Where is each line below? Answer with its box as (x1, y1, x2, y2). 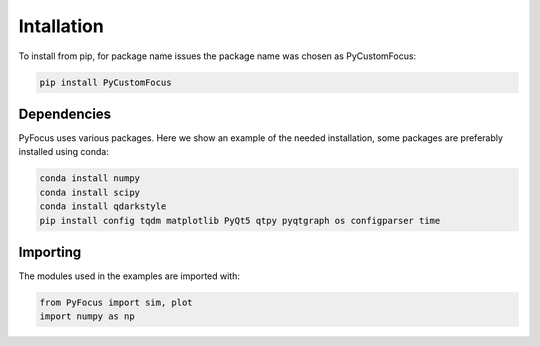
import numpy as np (39, 311, 135, 322)
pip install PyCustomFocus (39, 76, 172, 88)
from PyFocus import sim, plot (39, 297, 194, 309)
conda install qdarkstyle (39, 201, 167, 212)
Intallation (18, 15, 104, 37)
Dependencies (18, 105, 112, 122)
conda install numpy (39, 173, 140, 184)
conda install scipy (39, 186, 140, 198)
